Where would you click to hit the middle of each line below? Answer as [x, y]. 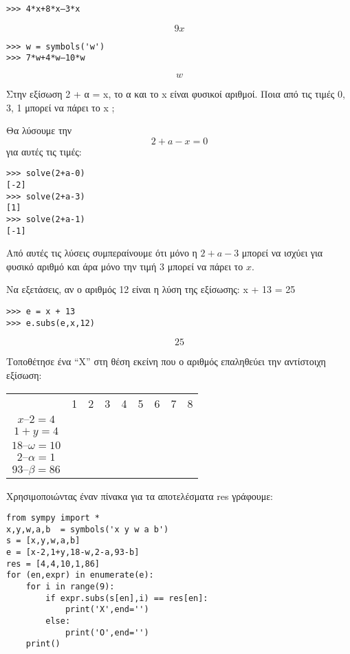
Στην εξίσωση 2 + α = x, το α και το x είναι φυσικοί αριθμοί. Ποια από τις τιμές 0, [176, 93]
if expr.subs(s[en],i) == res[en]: [127, 598]
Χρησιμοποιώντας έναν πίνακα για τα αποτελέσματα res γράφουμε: [140, 495]
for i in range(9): [70, 587]
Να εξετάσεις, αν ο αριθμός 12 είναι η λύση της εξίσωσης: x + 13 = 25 [151, 289]
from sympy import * [53, 518]
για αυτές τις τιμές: [44, 151]
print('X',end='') [107, 610]
